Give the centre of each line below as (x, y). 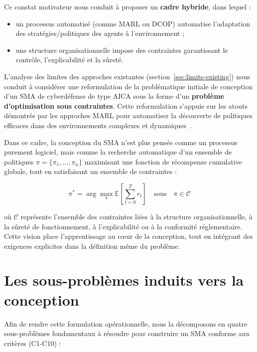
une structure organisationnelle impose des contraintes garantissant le (122, 50)
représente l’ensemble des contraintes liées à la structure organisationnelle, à (137, 216)
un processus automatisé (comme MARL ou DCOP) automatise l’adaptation (133, 23)
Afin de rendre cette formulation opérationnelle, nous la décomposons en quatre (126, 323)
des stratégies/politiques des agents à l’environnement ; (100, 33)
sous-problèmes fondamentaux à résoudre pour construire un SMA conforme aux (127, 333)
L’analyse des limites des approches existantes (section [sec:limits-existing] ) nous (127, 76)
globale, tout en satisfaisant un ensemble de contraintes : (90, 171)
